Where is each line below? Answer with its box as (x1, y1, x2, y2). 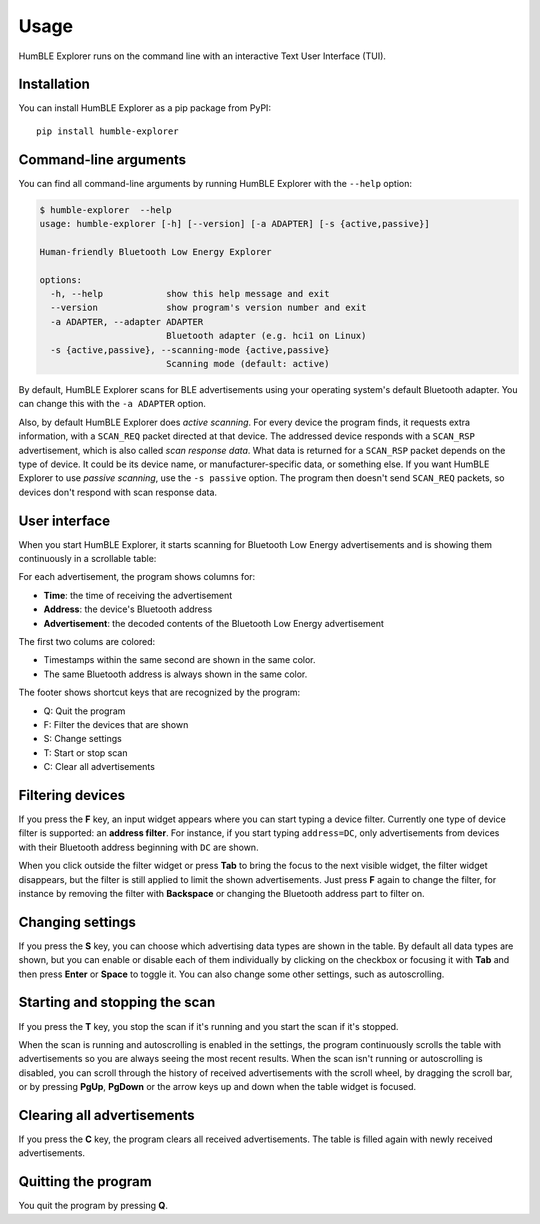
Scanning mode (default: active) (165, 358, 330, 370)
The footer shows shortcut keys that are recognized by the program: (18, 686, 300, 699)
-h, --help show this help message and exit (50, 288, 330, 300)
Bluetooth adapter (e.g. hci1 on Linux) (165, 330, 367, 342)
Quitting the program (18, 1173, 152, 1190)
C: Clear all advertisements (43, 761, 155, 773)
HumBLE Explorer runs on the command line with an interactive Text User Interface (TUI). (18, 50, 387, 62)
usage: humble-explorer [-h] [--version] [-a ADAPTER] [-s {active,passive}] (39, 218, 430, 230)
